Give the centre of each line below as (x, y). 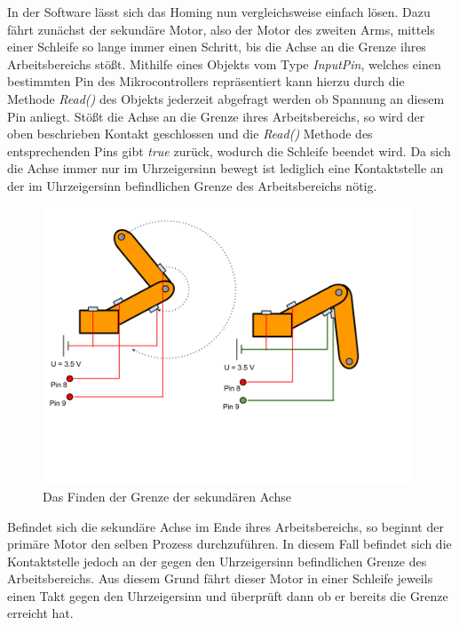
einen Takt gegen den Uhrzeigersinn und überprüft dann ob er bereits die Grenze (228, 595)
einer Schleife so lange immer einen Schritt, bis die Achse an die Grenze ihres (217, 47)
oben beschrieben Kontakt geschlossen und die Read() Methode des (190, 134)
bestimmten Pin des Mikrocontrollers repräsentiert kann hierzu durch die (206, 81)
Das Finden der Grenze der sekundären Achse (167, 496)
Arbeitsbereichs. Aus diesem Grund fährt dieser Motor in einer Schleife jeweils (220, 578)
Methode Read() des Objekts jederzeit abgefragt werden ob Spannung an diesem (226, 98)
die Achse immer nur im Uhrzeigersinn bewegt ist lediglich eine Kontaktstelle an (226, 168)
